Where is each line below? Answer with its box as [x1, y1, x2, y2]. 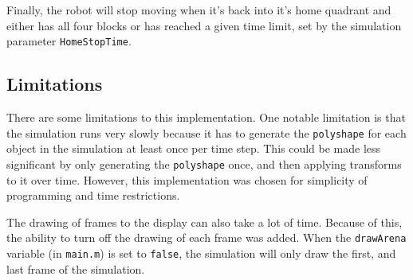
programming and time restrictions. [6, 187, 180, 204]
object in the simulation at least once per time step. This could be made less [6, 140, 381, 157]
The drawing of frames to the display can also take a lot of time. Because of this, [6, 213, 403, 230]
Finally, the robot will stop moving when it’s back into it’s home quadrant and [6, 2, 391, 17]
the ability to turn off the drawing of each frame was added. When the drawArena [6, 229, 407, 246]
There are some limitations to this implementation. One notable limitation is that [6, 109, 406, 126]
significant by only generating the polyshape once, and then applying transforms [6, 155, 402, 172]
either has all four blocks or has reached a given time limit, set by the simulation [6, 17, 402, 33]
